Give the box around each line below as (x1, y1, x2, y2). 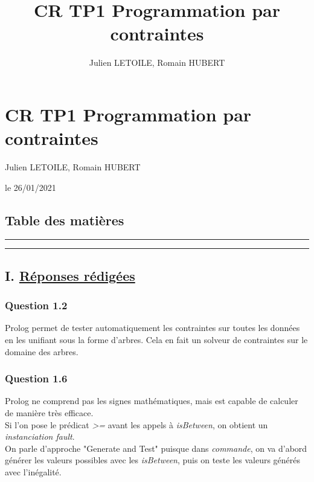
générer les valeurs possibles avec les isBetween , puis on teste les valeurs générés (5, 454, 301, 466)
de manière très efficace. (5, 406, 94, 419)
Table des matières (5, 210, 124, 229)
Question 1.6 (5, 371, 68, 386)
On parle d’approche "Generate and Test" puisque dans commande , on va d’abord (5, 442, 307, 454)
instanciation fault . (5, 430, 75, 443)
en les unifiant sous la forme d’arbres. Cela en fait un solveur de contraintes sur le (5, 333, 308, 346)
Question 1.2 (5, 298, 68, 313)
